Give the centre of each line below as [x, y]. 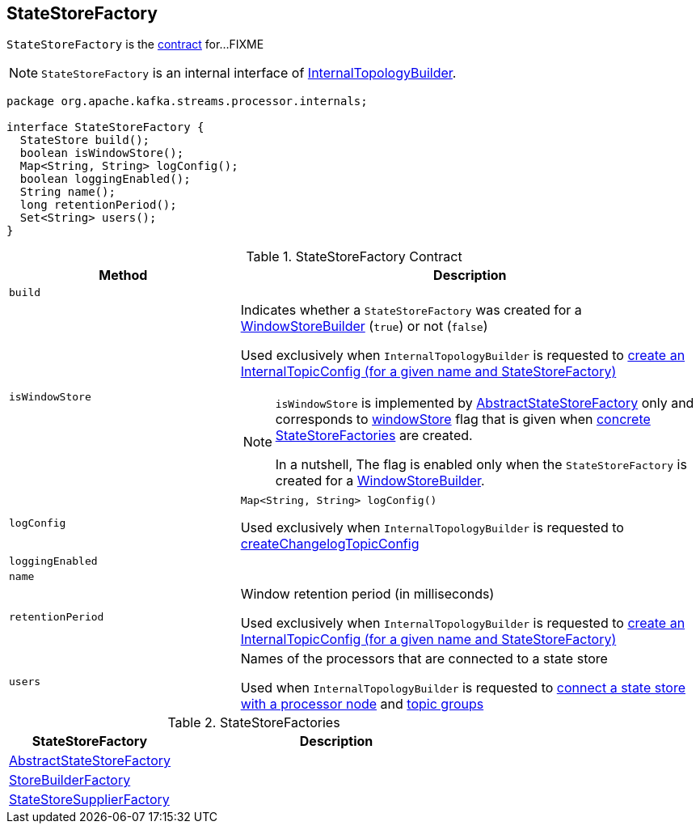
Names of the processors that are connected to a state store [424, 659]
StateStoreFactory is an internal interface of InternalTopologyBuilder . [249, 73]
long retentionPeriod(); [98, 205]
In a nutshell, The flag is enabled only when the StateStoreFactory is [481, 465]
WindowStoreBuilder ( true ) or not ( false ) [364, 326]
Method [123, 275]
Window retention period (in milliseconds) [367, 594]
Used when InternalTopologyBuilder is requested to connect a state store [463, 688]
